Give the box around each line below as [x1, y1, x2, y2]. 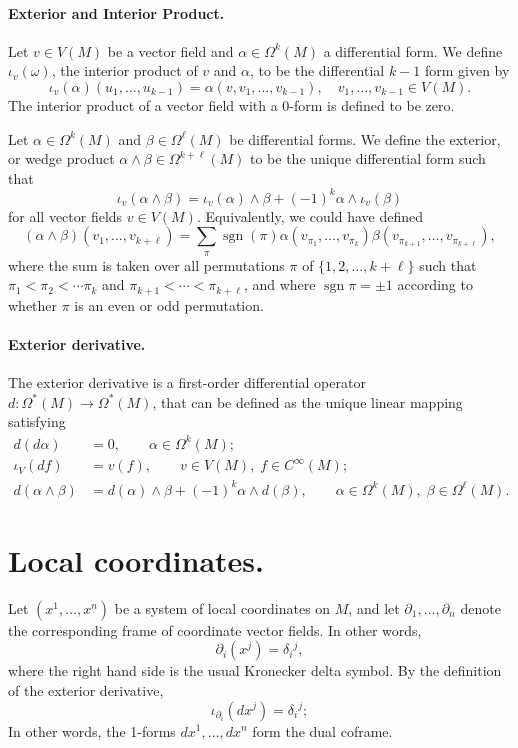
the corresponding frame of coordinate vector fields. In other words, [8, 619, 422, 640]
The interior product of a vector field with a [8, 94, 278, 115]
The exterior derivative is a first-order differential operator [8, 372, 366, 393]
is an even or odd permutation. [74, 294, 264, 315]
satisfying [8, 411, 66, 432]
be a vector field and [107, 40, 234, 61]
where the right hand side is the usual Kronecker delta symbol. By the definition [8, 660, 502, 681]
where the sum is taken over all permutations [8, 254, 285, 275]
